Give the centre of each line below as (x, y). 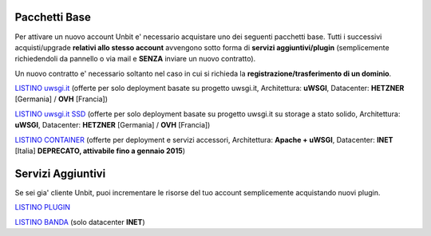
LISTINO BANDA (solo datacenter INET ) (80, 222)
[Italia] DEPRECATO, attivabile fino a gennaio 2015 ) (100, 151)
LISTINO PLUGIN (43, 207)
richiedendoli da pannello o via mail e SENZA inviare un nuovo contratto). (135, 59)
